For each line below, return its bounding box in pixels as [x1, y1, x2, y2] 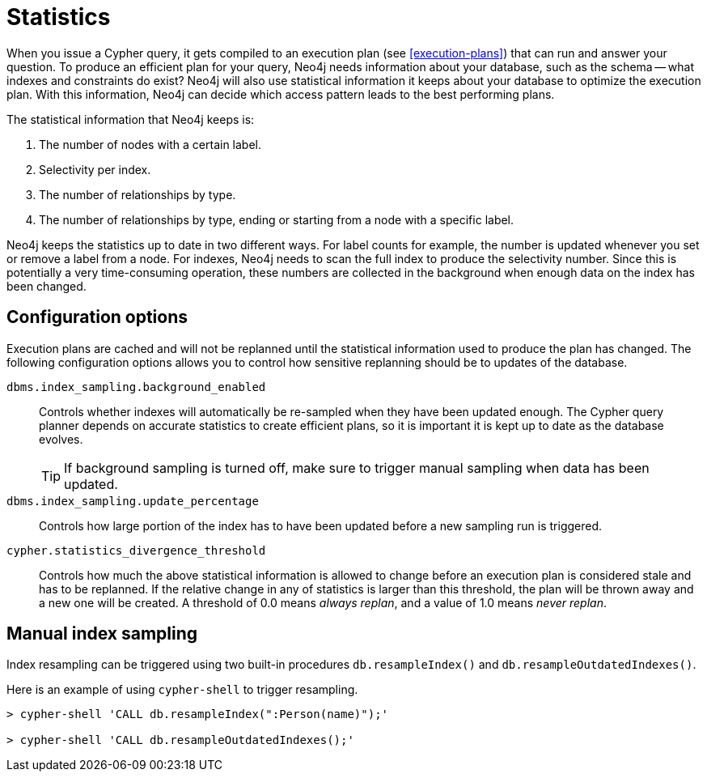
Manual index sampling [6, 623, 198, 644]
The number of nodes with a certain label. [39, 137, 262, 151]
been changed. [6, 278, 87, 293]
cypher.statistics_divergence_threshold [6, 543, 266, 557]
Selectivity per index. [39, 162, 151, 176]
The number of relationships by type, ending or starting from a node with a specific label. [39, 212, 514, 227]
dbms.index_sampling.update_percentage [6, 494, 259, 508]
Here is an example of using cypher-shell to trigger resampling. [6, 682, 358, 697]
